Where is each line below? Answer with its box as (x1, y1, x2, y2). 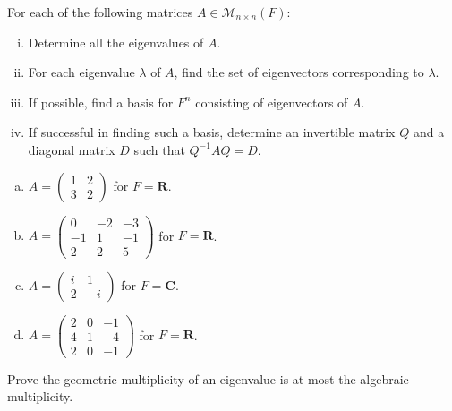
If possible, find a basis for (28, 92, 174, 111)
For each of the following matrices (7, 3, 193, 21)
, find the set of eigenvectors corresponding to (174, 63, 424, 81)
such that (133, 140, 185, 158)
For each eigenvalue (28, 63, 135, 81)
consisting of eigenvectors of (195, 92, 348, 111)
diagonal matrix (28, 140, 115, 158)
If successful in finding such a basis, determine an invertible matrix (28, 123, 396, 141)
